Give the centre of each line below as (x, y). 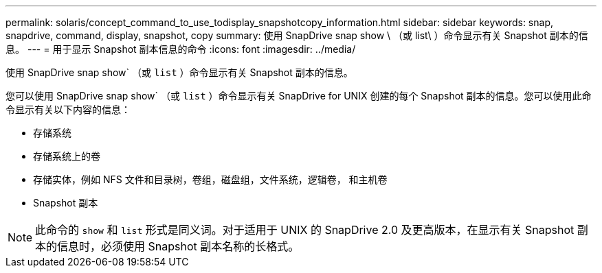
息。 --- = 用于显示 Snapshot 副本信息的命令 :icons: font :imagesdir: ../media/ (181, 49)
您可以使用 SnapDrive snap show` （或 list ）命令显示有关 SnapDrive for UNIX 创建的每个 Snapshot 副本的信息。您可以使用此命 (299, 96)
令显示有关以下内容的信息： (68, 109)
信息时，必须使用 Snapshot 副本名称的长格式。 (178, 246)
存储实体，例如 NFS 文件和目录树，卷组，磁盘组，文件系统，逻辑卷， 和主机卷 (210, 179)
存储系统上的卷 (67, 156)
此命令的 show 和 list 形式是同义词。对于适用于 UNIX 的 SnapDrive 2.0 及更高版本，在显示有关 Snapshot (305, 230)
